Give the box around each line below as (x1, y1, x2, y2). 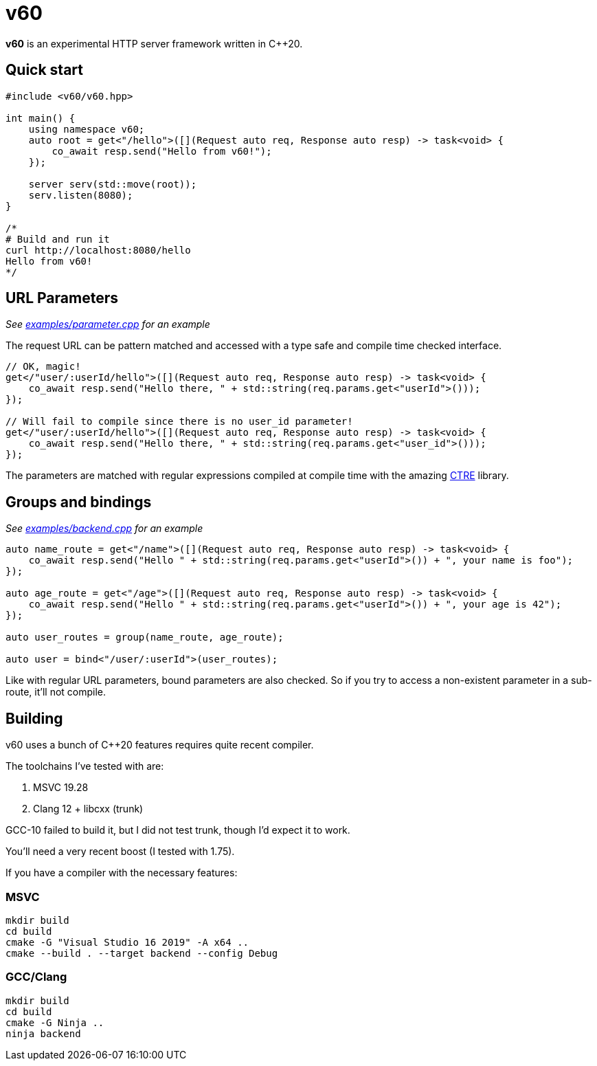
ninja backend (5, 1028, 81, 1039)
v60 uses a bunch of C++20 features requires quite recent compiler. (5, 739, 314, 751)
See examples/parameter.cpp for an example (5, 318, 210, 331)
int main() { (5, 112, 76, 124)
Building (5, 709, 63, 727)
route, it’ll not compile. (5, 686, 106, 698)
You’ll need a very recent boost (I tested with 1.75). (5, 845, 235, 858)
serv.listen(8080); (28, 189, 133, 201)
